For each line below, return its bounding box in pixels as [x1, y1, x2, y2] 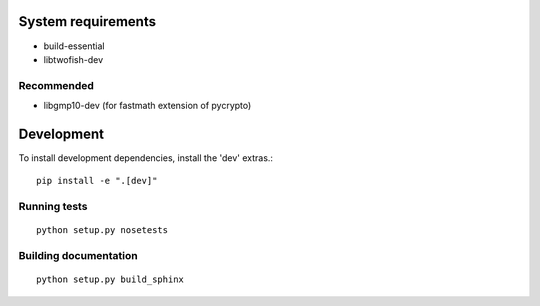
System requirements [18, 13, 157, 30]
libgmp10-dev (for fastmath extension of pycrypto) [43, 100, 252, 112]
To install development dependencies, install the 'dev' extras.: [18, 151, 274, 164]
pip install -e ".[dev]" [36, 175, 158, 187]
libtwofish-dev [43, 53, 104, 65]
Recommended [18, 78, 95, 92]
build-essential [43, 40, 105, 52]
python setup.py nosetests [36, 225, 169, 236]
